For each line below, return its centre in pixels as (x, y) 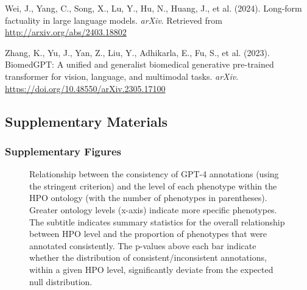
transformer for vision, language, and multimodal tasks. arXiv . (122, 76)
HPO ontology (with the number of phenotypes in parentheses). (148, 198)
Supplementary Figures (63, 151)
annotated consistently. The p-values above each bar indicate (143, 245)
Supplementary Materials (86, 121)
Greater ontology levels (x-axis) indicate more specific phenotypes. (153, 209)
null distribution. (61, 281)
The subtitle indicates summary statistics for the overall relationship (157, 221)
